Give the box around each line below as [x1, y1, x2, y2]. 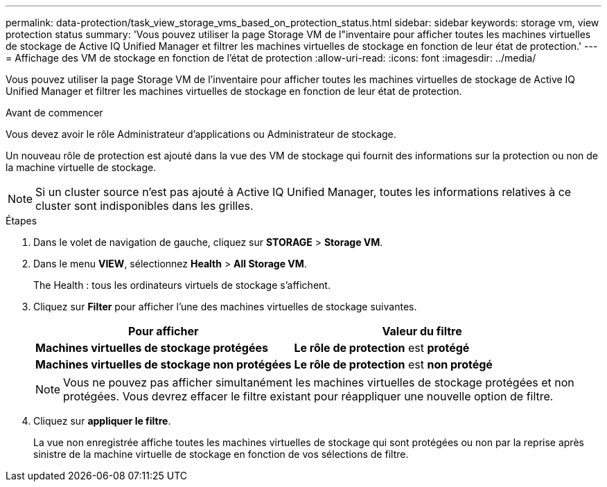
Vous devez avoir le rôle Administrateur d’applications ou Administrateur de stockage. [6, 128, 396, 140]
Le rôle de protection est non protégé [294, 357, 493, 371]
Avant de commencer [6, 107, 103, 118]
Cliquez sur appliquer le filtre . [33, 415, 171, 427]
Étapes [6, 215, 37, 227]
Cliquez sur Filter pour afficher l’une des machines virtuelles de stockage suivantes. [33, 301, 417, 312]
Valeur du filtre [382, 324, 462, 338]
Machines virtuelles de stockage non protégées [35, 357, 292, 371]
